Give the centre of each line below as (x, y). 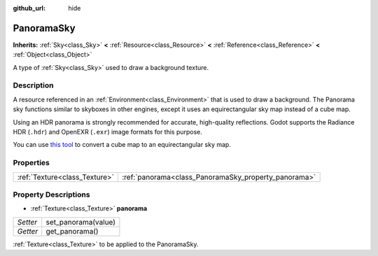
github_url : (29, 8)
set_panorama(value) (80, 222)
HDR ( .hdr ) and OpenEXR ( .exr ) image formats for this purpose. (108, 132)
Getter (28, 231)
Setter (27, 222)
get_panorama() (72, 231)
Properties (31, 163)
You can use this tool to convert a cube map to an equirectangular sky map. (122, 145)
